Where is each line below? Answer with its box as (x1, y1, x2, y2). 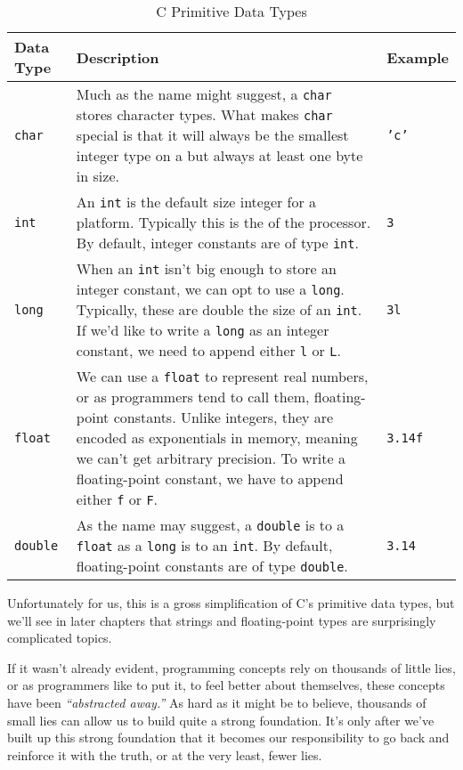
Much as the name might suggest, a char (76, 84, 332, 104)
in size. (76, 166, 119, 186)
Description (76, 46, 159, 68)
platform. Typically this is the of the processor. (76, 212, 371, 232)
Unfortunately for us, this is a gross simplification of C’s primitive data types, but (7, 594, 455, 612)
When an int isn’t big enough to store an (76, 258, 337, 279)
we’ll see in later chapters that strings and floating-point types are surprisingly (7, 611, 436, 629)
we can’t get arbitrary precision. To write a (76, 448, 345, 468)
